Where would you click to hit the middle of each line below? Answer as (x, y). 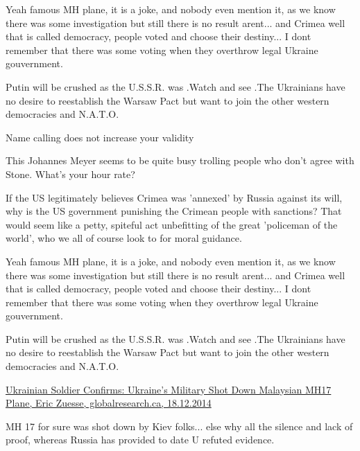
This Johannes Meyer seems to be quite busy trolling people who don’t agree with (180, 160)
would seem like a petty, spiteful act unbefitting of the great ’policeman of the (172, 224)
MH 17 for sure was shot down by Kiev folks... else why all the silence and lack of (179, 426)
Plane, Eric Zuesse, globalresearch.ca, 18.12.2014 (109, 403)
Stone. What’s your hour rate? (70, 174)
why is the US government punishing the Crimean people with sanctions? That (174, 211)
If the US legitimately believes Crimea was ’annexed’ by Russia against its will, (174, 197)
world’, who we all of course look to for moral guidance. (124, 238)
